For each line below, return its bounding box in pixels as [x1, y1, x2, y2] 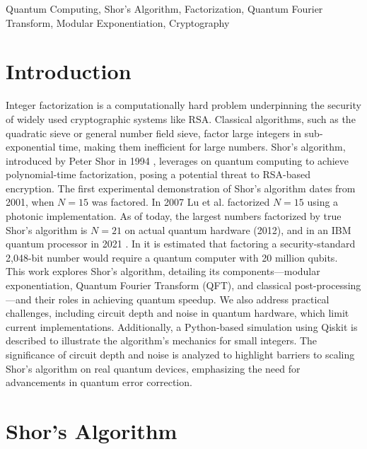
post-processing [294, 278, 361, 293]
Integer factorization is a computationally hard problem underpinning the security [6, 98, 361, 112]
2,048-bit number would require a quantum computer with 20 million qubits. [6, 250, 338, 264]
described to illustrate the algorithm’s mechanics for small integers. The [6, 333, 318, 348]
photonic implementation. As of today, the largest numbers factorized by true [6, 209, 342, 223]
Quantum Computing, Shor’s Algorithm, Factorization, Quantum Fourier [6, 1, 323, 16]
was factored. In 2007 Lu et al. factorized [91, 194, 270, 209]
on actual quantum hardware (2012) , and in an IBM [124, 222, 351, 237]
